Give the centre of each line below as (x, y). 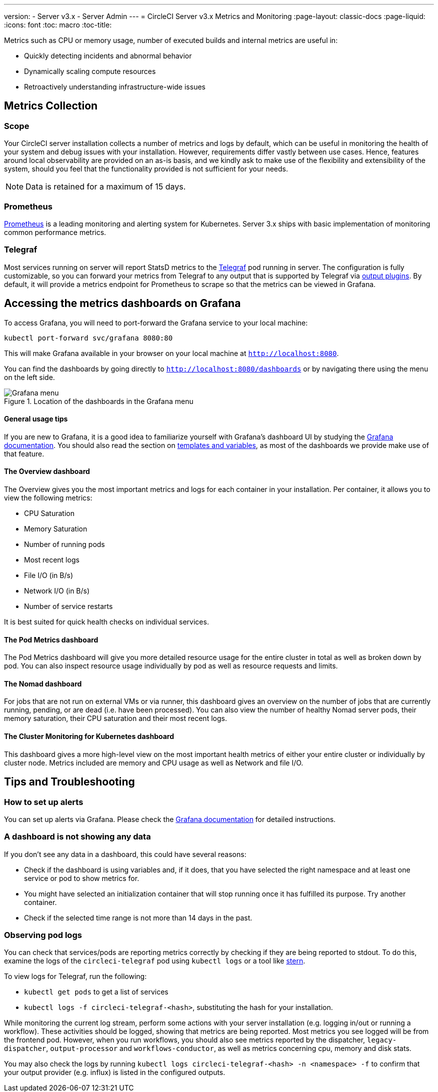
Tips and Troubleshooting (69, 782)
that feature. (24, 453)
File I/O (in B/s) (48, 575)
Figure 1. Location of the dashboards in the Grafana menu (99, 401)
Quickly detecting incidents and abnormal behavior (108, 56)
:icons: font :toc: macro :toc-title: (58, 25)
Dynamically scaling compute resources (90, 71)
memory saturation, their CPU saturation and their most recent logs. (115, 718)
